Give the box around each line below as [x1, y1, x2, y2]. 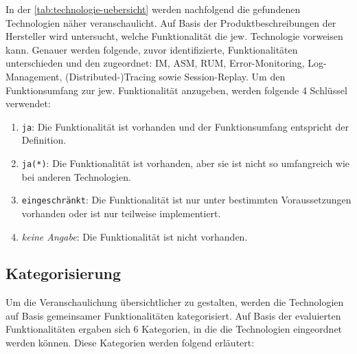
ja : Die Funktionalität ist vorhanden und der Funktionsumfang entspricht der [21, 119, 349, 133]
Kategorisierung [5, 263, 122, 284]
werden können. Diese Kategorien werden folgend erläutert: [5, 335, 255, 350]
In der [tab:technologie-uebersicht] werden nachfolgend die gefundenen [5, 2, 301, 16]
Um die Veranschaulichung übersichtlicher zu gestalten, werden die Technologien [5, 295, 344, 309]
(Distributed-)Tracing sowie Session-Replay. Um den [65, 69, 286, 83]
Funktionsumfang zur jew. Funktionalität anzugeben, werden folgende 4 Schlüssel [5, 82, 347, 97]
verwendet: [5, 96, 51, 111]
